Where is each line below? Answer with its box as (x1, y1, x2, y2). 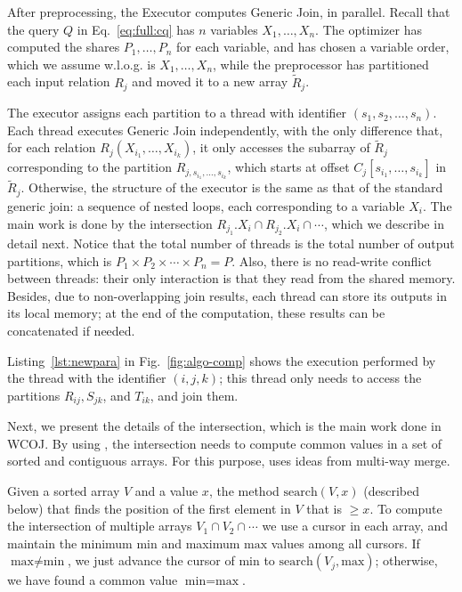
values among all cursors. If (271, 533, 420, 552)
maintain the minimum (7, 533, 133, 552)
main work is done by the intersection (7, 214, 213, 232)
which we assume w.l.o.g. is (7, 54, 156, 73)
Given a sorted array (7, 481, 120, 499)
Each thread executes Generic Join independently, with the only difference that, (7, 120, 443, 139)
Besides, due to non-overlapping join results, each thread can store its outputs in (7, 286, 448, 304)
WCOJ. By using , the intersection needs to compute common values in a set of (7, 434, 442, 452)
